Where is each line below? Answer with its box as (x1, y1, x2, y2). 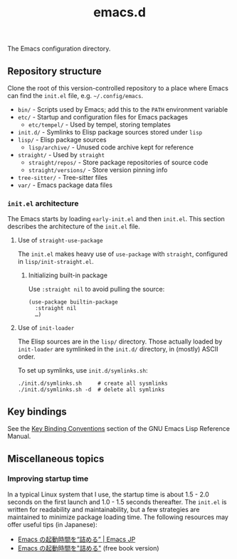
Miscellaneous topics (7, 452, 105, 464)
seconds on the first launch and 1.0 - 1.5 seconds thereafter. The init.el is (7, 497, 227, 506)
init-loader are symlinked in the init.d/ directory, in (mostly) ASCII (17, 345, 218, 353)
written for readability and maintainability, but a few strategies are (7, 505, 200, 513)
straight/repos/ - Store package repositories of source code (28, 158, 209, 166)
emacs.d (93, 4, 146, 21)
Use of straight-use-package (17, 236, 103, 245)
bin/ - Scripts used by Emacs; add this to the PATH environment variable (17, 105, 228, 114)
